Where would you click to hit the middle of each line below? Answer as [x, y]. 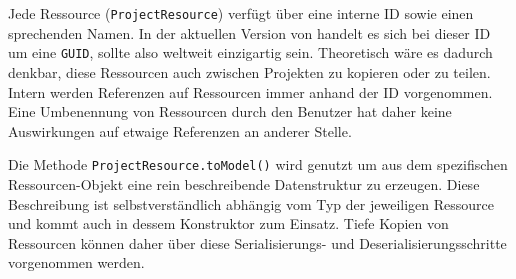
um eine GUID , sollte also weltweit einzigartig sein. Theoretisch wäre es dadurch [250, 52]
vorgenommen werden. [76, 262]
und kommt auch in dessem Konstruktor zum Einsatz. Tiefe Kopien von [228, 223]
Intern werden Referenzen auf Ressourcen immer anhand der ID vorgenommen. [250, 91]
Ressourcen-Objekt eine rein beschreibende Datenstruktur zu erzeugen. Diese [244, 183]
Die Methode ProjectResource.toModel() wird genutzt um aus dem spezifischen [258, 164]
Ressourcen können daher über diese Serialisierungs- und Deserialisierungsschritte [257, 242]
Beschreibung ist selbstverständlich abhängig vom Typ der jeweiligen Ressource [251, 203]
